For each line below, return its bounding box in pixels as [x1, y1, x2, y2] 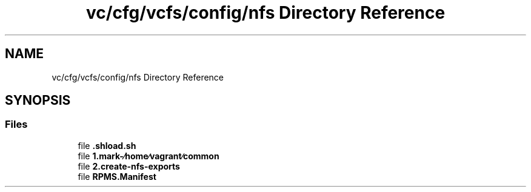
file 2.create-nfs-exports [78, 161, 180, 171]
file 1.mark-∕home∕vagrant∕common [78, 150, 219, 161]
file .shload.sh [78, 140, 136, 151]
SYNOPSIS [5, 93, 71, 108]
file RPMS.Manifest [78, 171, 156, 182]
